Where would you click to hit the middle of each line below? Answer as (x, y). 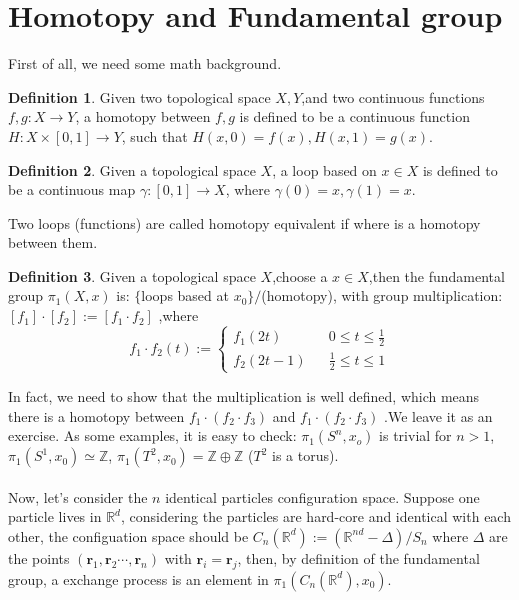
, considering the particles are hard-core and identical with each (315, 516)
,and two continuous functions (393, 96)
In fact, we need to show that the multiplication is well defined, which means (244, 395)
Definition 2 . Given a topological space (132, 169)
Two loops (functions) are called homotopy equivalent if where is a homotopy (244, 222)
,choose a (300, 275)
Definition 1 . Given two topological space (139, 96)
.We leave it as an (438, 415)
